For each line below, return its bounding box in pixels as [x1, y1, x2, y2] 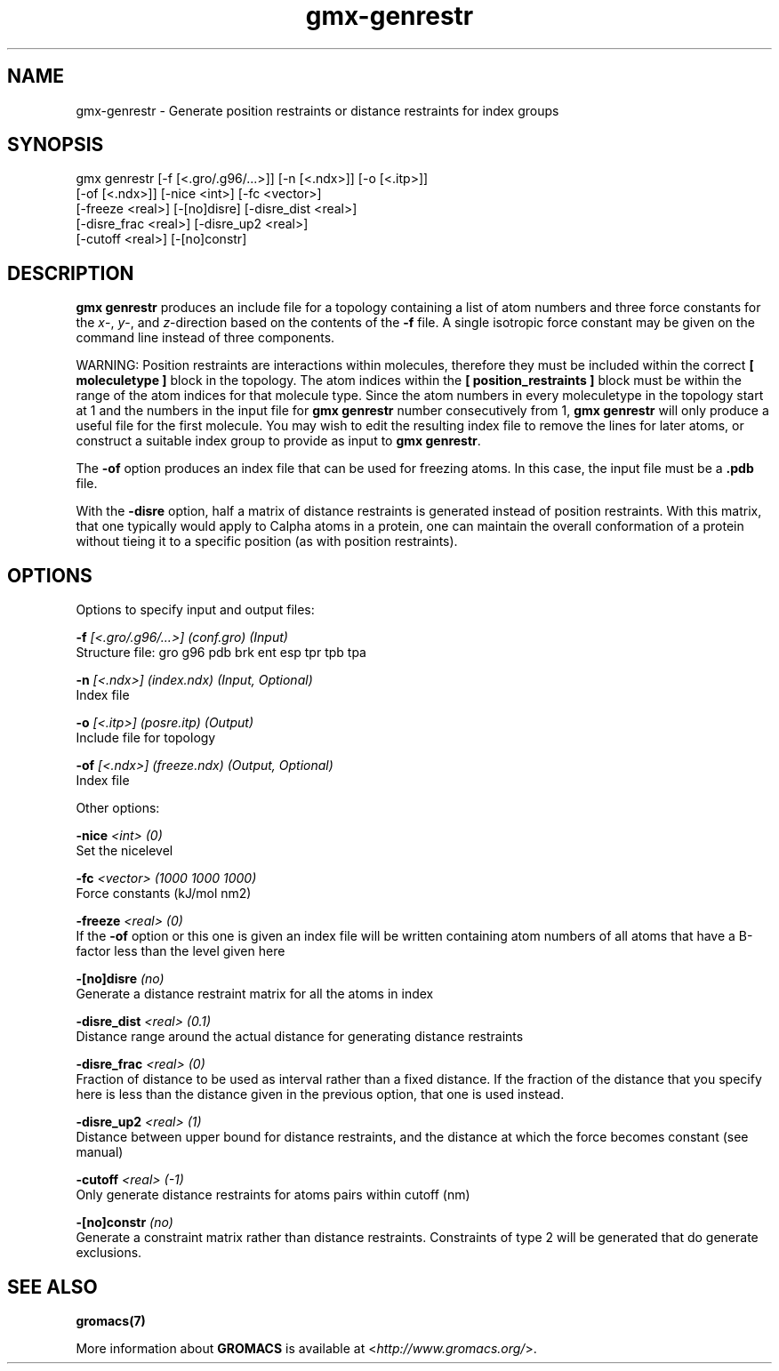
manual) [76, 1144, 124, 1160]
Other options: [76, 800, 160, 816]
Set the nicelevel [76, 843, 173, 859]
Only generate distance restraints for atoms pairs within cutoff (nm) [76, 1187, 470, 1203]
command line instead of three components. [76, 330, 335, 346]
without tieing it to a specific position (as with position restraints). [76, 533, 458, 549]
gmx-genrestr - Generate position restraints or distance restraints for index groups [76, 102, 559, 118]
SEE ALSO [7, 1275, 98, 1298]
